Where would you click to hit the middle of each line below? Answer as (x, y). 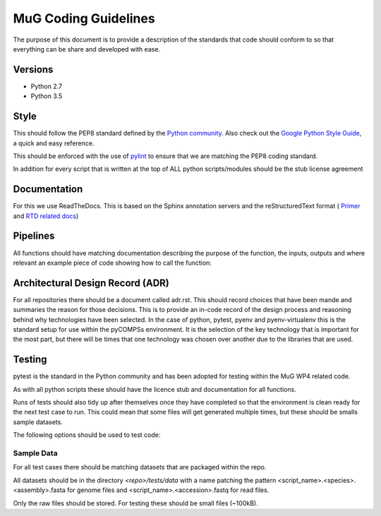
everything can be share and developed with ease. (87, 49)
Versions (33, 70)
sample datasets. (38, 422)
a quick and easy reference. (54, 143)
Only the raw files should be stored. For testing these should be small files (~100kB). (135, 503)
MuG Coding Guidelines (84, 18)
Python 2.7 (47, 86)
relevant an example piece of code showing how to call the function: (112, 263)
